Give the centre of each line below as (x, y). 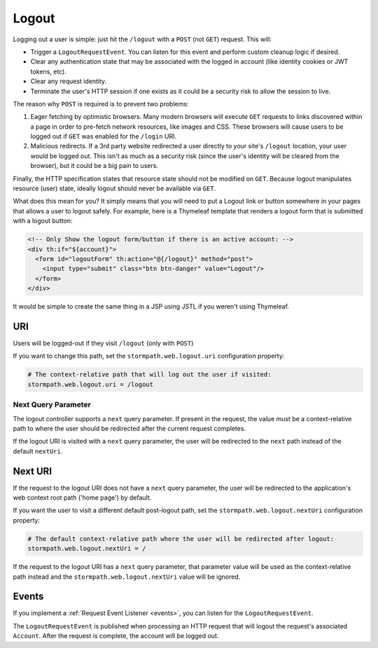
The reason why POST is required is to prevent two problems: (101, 104)
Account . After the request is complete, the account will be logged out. (116, 636)
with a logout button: (43, 221)
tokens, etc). (48, 71)
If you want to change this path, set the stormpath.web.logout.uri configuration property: (149, 356)
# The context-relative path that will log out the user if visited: (149, 375)
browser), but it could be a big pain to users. (94, 166)
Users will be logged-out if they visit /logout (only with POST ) (103, 344)
